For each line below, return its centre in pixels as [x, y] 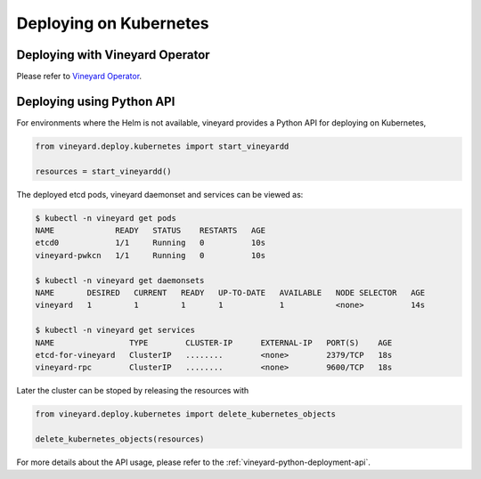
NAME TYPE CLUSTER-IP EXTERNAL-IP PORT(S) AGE [214, 342]
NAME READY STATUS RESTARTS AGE [151, 231]
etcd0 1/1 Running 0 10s [151, 243]
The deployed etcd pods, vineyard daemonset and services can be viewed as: [160, 194]
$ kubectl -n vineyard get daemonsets [120, 280]
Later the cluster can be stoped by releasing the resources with [133, 391]
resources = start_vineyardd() [104, 171]
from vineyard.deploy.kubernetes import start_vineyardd [162, 146]
